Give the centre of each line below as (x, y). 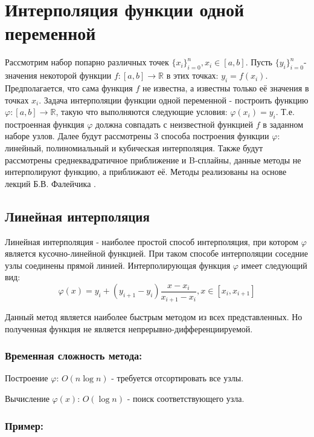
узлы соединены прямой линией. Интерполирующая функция (118, 265)
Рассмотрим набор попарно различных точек (87, 62)
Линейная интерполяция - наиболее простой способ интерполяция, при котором (152, 241)
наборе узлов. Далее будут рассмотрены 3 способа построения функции (137, 136)
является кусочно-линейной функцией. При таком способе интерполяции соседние (157, 253)
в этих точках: (192, 75)
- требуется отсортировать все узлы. (178, 378)
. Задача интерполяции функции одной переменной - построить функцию (174, 100)
